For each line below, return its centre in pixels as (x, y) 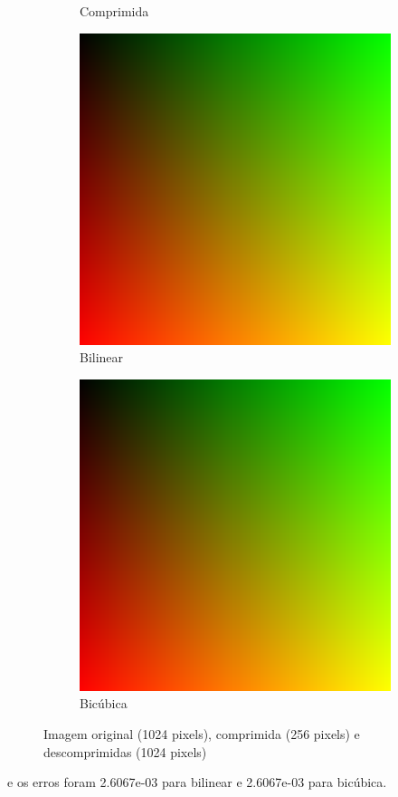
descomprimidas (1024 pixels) (125, 751)
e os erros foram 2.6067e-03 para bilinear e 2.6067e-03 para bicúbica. (197, 782)
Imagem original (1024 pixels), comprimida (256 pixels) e (202, 733)
